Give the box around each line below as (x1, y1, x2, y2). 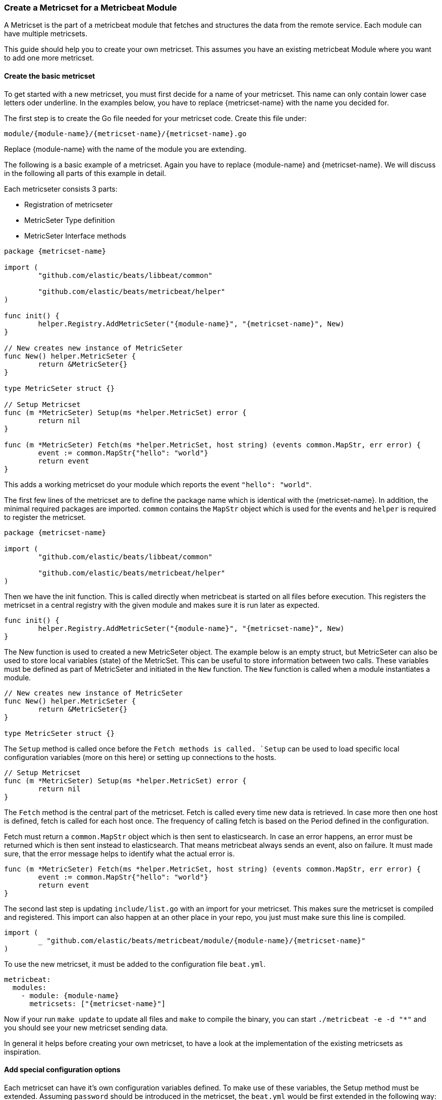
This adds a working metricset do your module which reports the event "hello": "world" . (4, 480, 312, 489)
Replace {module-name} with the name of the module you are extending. (4, 144, 246, 153)
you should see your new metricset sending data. (4, 1023, 168, 1032)
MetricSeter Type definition (24, 215, 115, 224)
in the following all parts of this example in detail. (4, 168, 167, 178)
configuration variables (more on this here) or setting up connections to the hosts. (4, 752, 277, 762)
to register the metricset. (4, 512, 86, 522)
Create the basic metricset (4, 71, 95, 80)
